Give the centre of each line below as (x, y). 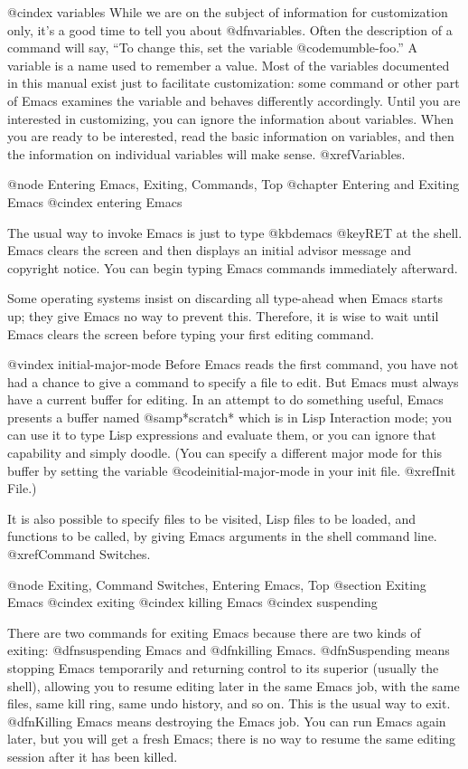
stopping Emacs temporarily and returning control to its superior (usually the (223, 668)
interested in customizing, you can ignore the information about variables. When (230, 118)
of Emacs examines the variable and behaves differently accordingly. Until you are (234, 100)
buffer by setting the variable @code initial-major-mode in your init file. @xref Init (232, 470)
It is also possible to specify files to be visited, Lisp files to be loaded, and (211, 518)
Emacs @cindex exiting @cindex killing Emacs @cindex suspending (192, 602)
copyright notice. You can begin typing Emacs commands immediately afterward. (233, 267)
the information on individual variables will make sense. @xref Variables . (206, 153)
